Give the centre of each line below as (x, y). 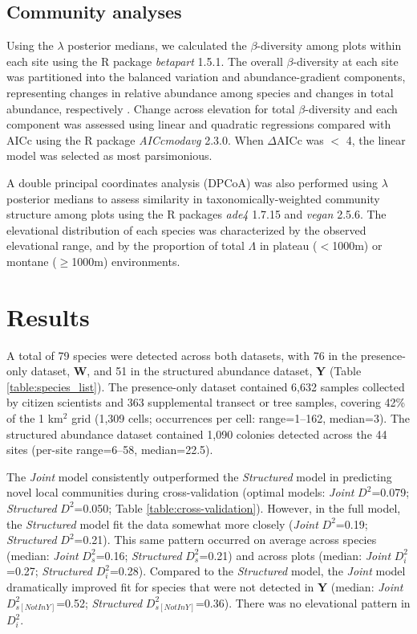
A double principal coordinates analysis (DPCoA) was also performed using (192, 182)
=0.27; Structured (49, 571)
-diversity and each (351, 108)
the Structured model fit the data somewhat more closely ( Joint (162, 524)
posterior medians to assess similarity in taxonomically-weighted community (193, 198)
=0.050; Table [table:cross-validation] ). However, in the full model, (237, 507)
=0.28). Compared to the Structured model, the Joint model (257, 571)
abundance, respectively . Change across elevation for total (151, 108)
